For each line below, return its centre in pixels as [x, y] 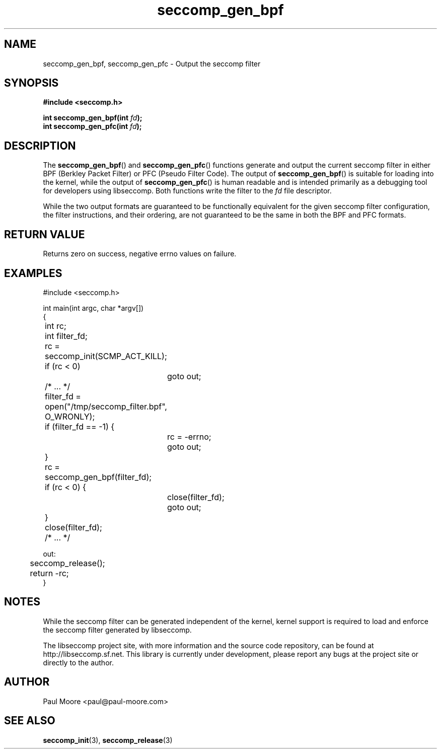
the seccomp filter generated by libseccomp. [117, 630]
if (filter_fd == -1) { [80, 426]
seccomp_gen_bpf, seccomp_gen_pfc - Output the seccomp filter [152, 63]
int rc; [55, 326]
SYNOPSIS [31, 83]
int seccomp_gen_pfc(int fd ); [92, 126]
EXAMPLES [33, 273]
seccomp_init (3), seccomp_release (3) [108, 740]
